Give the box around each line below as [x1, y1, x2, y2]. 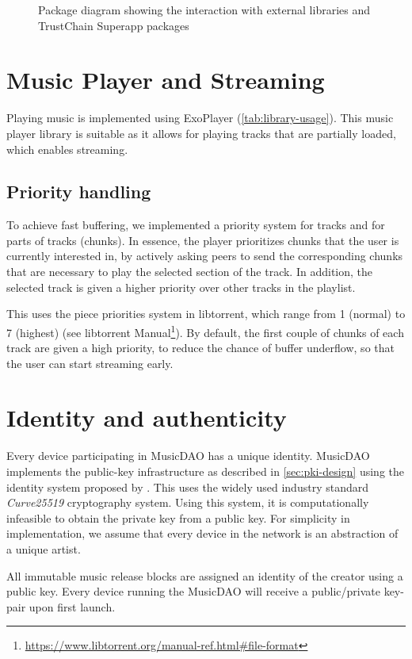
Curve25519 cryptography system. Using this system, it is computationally [6, 494, 369, 511]
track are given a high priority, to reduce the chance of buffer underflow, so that [6, 339, 395, 356]
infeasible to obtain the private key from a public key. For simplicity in [6, 509, 350, 526]
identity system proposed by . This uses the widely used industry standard [6, 478, 368, 495]
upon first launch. [29, 598, 116, 615]
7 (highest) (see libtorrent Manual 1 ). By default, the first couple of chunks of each [6, 321, 404, 340]
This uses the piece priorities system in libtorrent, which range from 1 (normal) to [6, 305, 406, 322]
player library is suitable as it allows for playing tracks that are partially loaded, [6, 125, 396, 141]
